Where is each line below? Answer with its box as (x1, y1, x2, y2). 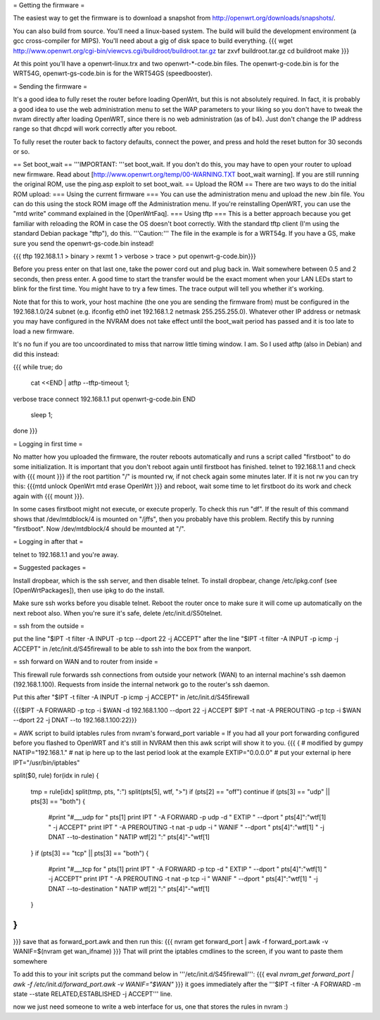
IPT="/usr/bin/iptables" (13, 758, 80, 767)
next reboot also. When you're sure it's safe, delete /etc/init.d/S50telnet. (13, 608, 223, 617)
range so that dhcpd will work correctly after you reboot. (13, 125, 177, 133)
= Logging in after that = (13, 537, 84, 546)
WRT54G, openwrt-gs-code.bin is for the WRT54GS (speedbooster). (13, 69, 213, 77)
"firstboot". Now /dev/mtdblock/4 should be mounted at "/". (13, 524, 186, 533)
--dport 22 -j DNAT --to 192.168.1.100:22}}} (13, 716, 137, 725)
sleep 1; (30, 411, 53, 419)
